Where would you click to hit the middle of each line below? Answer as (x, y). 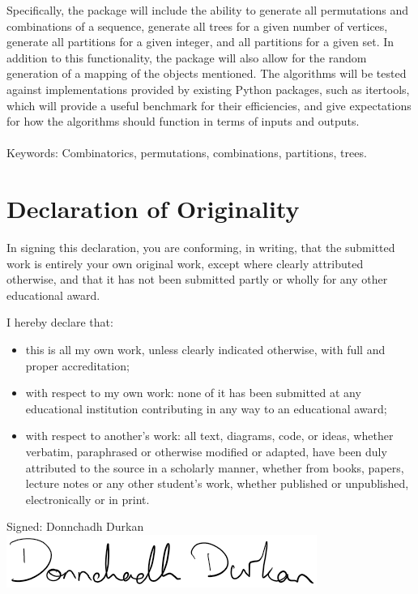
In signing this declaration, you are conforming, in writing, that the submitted (201, 248)
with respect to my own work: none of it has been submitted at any (193, 393)
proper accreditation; (77, 365)
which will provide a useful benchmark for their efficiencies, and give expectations (209, 105)
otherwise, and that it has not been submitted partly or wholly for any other (197, 279)
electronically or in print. (87, 499)
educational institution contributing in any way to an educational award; (206, 408)
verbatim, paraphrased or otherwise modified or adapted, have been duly (206, 451)
